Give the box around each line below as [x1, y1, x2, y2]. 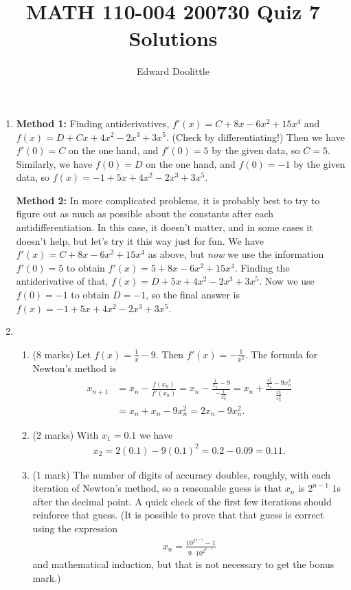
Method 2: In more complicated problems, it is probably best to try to [16, 193, 320, 207]
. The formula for [245, 347, 318, 361]
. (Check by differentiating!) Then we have [166, 129, 345, 144]
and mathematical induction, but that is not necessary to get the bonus [32, 557, 335, 571]
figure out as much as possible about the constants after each [16, 206, 274, 221]
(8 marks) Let [32, 347, 91, 361]
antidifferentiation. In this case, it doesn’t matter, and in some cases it [16, 220, 313, 234]
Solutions [128, 24, 218, 52]
